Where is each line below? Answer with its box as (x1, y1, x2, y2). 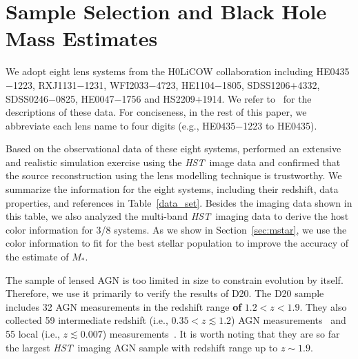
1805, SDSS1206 (221, 77, 290, 92)
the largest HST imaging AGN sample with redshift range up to (6, 340, 278, 354)
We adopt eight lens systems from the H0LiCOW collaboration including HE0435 (6, 64, 350, 79)
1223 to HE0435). (243, 118, 317, 132)
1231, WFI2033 (84, 77, 149, 92)
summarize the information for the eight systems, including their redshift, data (6, 182, 339, 196)
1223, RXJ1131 (12, 77, 77, 92)
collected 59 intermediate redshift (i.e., (6, 313, 168, 327)
